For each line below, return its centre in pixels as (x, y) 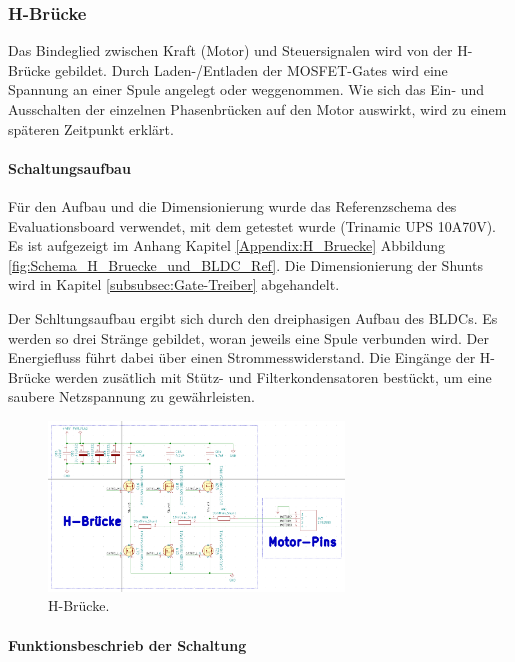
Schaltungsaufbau (69, 167)
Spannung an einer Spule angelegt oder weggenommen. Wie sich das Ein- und (246, 89)
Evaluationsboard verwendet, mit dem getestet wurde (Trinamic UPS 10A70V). (252, 225)
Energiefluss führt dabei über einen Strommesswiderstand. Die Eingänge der (242, 357)
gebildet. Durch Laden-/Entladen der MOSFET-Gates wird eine (251, 69)
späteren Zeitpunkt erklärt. (91, 128)
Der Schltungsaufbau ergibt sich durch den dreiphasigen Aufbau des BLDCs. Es (253, 317)
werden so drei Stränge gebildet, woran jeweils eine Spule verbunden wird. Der (248, 337)
